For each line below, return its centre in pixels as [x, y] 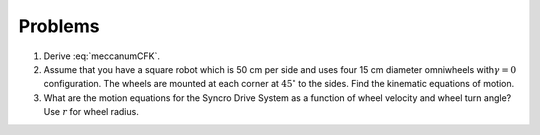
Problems [59, 26]
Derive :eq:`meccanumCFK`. [101, 56]
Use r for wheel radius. [91, 112]
